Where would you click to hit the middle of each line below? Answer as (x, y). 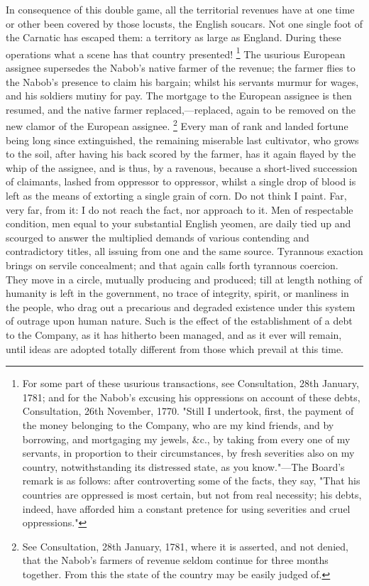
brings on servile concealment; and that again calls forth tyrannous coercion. (172, 265)
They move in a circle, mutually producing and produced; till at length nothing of (184, 279)
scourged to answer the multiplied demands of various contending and (158, 237)
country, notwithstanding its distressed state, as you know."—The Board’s (183, 466)
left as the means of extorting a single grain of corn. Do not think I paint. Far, (176, 196)
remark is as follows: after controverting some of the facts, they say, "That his (191, 481)
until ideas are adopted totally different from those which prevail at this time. (175, 348)
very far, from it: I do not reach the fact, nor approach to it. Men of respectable (180, 209)
